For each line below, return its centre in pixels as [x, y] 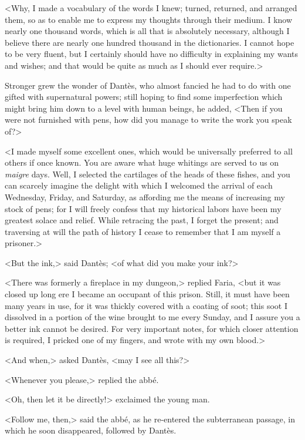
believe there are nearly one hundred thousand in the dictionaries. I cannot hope [150, 42]
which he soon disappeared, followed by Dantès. [91, 430]
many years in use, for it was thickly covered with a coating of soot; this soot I [146, 305]
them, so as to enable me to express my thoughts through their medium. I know [149, 19]
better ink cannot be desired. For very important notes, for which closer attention [152, 328]
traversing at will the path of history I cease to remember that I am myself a [143, 231]
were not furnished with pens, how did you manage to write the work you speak [148, 120]
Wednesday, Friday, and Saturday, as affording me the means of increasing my [145, 197]
